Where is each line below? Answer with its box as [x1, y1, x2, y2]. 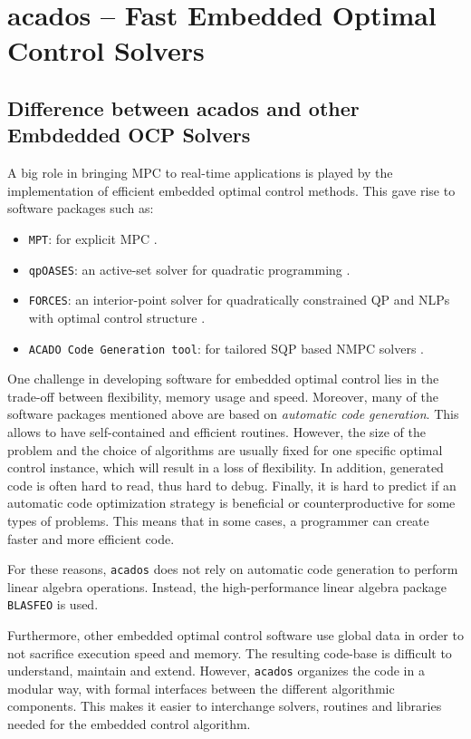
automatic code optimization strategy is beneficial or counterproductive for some [7, 493, 456, 512]
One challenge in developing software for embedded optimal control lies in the [7, 369, 439, 388]
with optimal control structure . [28, 307, 206, 326]
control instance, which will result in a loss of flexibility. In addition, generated [7, 458, 444, 477]
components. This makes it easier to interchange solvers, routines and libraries [7, 696, 442, 715]
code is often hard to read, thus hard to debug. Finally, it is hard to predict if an [7, 475, 457, 494]
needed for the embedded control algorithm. [7, 715, 251, 734]
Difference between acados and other [7, 93, 360, 122]
